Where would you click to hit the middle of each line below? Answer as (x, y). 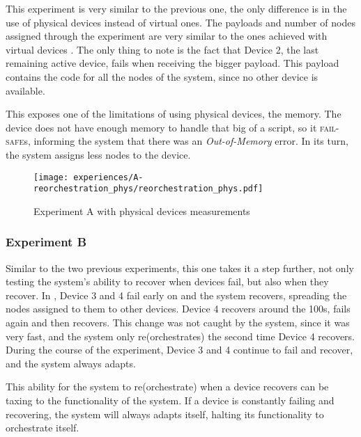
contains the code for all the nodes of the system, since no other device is (162, 76)
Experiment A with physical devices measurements (142, 210)
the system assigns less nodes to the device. (98, 154)
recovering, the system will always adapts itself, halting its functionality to (165, 414)
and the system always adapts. (71, 363)
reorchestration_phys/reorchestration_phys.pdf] (148, 189)
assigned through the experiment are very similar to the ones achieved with (167, 36)
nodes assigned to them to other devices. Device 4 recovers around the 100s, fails (178, 309)
